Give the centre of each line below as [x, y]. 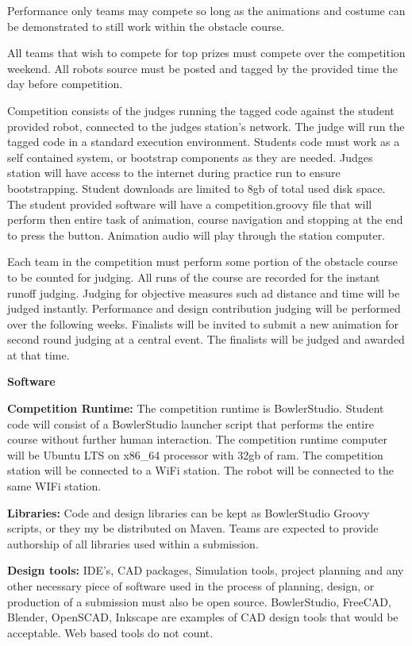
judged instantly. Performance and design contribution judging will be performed [204, 308]
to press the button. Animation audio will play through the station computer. [196, 235]
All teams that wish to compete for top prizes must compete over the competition [206, 53]
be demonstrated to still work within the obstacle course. [146, 26]
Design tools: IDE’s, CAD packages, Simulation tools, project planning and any [206, 570]
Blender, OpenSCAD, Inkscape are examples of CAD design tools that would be [203, 617]
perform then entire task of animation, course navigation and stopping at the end [205, 219]
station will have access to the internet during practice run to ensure [174, 173]
